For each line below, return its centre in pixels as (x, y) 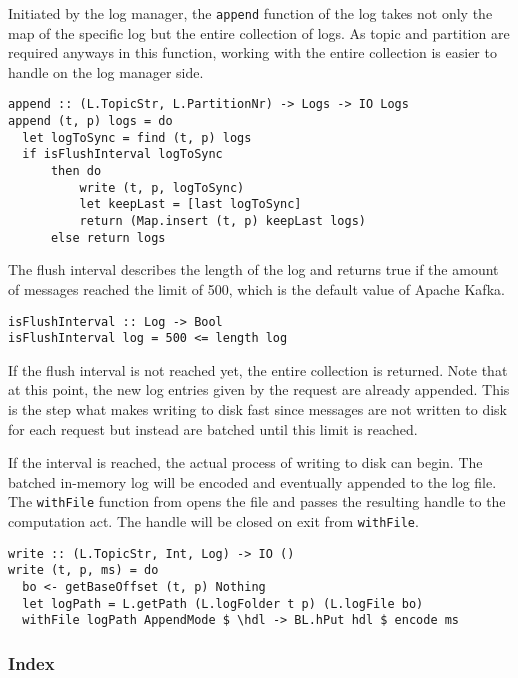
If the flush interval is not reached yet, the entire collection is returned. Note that (258, 369)
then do (76, 171)
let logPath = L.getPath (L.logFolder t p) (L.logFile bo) (223, 603)
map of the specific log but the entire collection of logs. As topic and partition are (259, 32)
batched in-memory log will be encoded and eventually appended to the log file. (252, 481)
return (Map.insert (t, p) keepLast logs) (222, 221)
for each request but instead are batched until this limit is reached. (213, 428)
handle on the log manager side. (106, 71)
